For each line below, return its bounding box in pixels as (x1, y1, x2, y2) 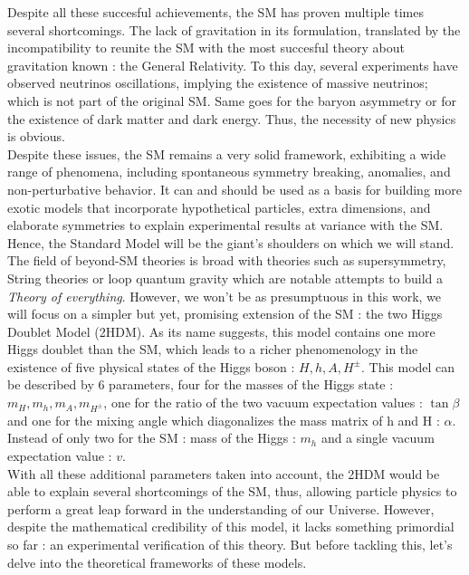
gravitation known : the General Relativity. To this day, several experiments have (7, 55, 458, 74)
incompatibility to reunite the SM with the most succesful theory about (7, 38, 405, 57)
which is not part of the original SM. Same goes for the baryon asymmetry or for (7, 91, 456, 110)
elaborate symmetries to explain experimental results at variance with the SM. (7, 216, 444, 235)
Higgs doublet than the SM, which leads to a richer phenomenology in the (7, 340, 418, 359)
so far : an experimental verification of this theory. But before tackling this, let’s (7, 534, 453, 553)
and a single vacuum (321, 428, 435, 447)
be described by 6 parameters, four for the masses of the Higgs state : (7, 375, 394, 394)
